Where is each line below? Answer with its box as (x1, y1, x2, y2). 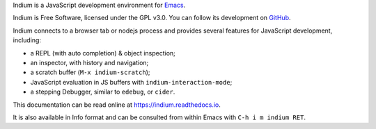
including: (13, 36, 42, 44)
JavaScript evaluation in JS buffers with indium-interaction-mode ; (30, 78, 233, 86)
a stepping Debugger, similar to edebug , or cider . (30, 87, 175, 96)
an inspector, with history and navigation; (30, 58, 149, 67)
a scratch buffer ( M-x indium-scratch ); (30, 68, 150, 76)
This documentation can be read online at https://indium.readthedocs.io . (13, 101, 221, 109)
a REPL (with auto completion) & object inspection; (30, 49, 175, 57)
